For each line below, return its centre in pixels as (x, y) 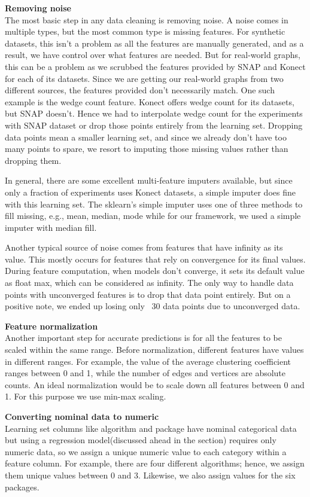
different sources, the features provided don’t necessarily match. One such (140, 90)
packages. (22, 487)
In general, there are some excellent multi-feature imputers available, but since (149, 180)
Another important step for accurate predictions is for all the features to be (143, 338)
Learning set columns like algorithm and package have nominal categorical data (151, 428)
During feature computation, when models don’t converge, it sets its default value (155, 271)
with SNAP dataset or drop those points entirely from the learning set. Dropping (154, 125)
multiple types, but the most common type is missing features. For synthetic (145, 31)
